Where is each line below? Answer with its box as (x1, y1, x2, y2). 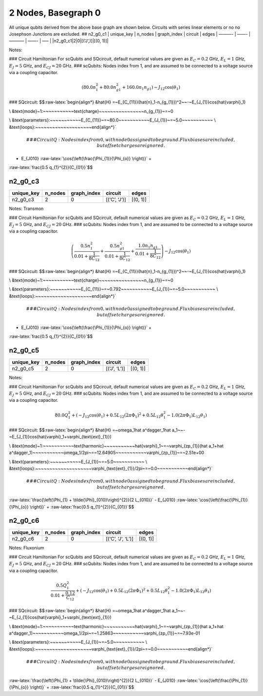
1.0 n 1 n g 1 (138, 243, 158, 250)
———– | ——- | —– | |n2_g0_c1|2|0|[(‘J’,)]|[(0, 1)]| (9, 38, 109, 44)
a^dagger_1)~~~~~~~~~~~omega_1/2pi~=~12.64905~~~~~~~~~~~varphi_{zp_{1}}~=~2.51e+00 (9, 450, 205, 456)
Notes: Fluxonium (9, 545, 44, 551)
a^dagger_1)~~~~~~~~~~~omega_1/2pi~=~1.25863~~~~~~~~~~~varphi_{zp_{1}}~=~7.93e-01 (9, 630, 200, 636)
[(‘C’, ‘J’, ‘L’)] (105, 535, 134, 542)
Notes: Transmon (9, 205, 44, 212)
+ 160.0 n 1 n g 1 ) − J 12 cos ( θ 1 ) (122, 84, 180, 91)
